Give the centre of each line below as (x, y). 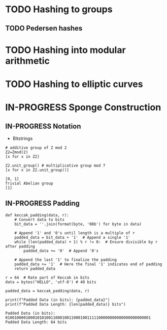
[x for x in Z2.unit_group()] (37, 170)
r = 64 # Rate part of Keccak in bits (47, 278)
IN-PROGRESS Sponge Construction (83, 107)
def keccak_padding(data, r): (37, 215)
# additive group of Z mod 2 (36, 148)
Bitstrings (23, 138)
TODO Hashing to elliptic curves (74, 84)
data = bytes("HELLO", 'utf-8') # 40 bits (51, 282)
